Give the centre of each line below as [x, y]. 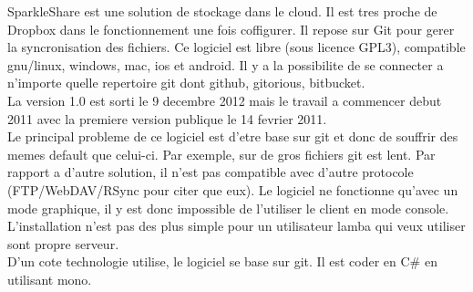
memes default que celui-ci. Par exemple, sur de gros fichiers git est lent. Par [221, 154]
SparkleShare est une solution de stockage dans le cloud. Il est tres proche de [222, 11]
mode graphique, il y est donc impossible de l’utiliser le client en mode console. [228, 208]
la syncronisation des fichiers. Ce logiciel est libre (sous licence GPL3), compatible [236, 47]
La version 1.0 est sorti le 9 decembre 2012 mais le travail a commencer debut [225, 100]
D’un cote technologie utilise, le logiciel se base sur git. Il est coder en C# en [222, 261]
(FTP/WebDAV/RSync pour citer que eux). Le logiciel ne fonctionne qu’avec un [233, 189]
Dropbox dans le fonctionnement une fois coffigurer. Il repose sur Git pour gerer [231, 29]
